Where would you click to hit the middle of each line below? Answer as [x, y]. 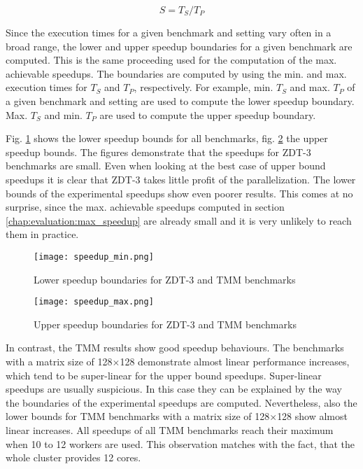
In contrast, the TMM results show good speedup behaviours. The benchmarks [175, 348]
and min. [63, 114]
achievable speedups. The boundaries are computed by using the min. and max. [176, 73]
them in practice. [42, 234]
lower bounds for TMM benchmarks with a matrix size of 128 [138, 416]
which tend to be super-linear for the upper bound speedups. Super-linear [164, 375]
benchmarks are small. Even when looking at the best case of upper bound [166, 166]
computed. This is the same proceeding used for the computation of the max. [171, 60]
